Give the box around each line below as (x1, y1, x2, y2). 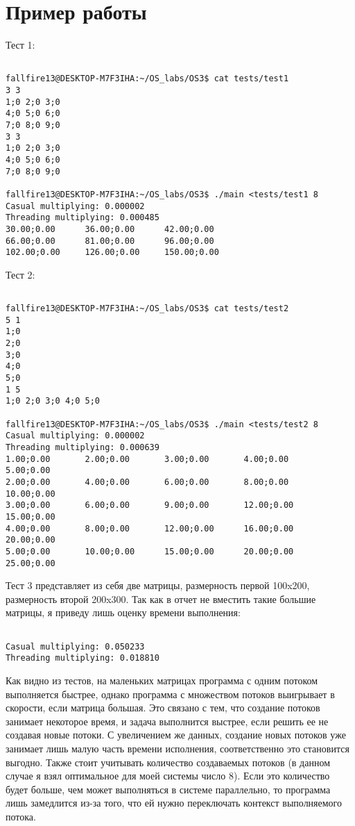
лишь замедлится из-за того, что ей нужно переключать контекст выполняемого (6, 795, 343, 810)
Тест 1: (6, 38, 35, 52)
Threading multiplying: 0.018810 (6, 653, 159, 663)
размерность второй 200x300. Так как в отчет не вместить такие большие (6, 591, 316, 606)
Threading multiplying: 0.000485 (6, 213, 159, 223)
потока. (6, 809, 36, 823)
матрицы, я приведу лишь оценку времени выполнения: (6, 605, 241, 620)
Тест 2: (6, 267, 35, 281)
